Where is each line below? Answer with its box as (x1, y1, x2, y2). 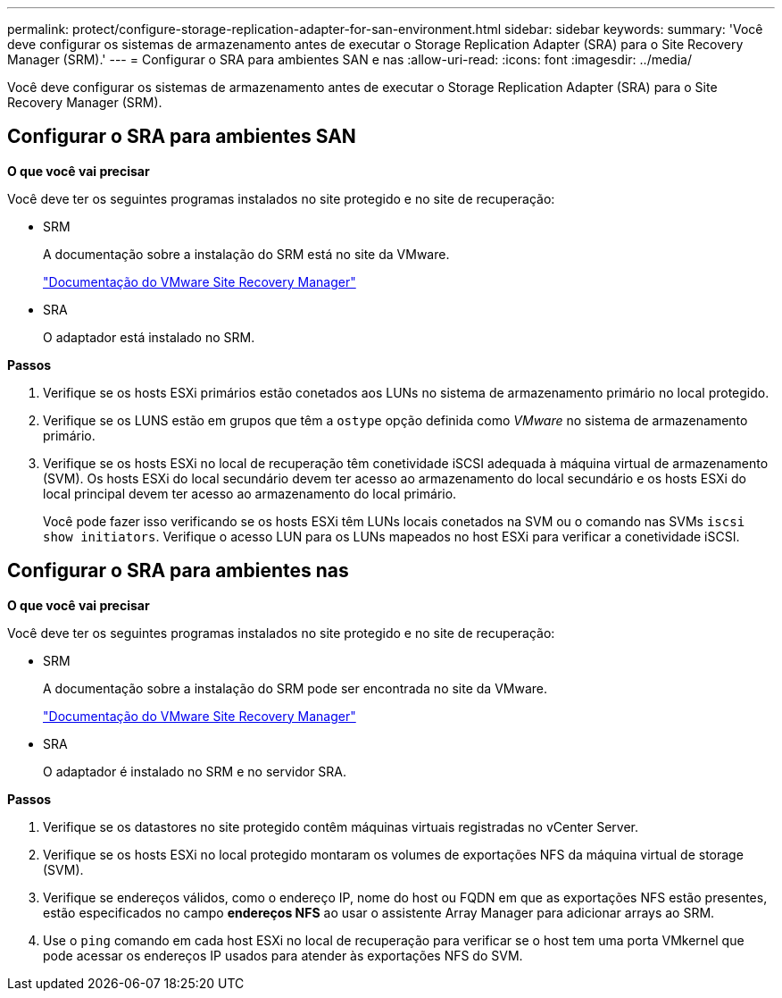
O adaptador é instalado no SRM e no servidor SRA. (43, 763, 347, 779)
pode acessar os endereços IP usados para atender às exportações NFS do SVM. (43, 947, 523, 963)
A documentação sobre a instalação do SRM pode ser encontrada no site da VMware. (43, 680, 548, 696)
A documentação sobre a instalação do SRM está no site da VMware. (43, 246, 450, 262)
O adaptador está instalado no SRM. (43, 329, 255, 345)
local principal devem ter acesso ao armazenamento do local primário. (43, 485, 457, 501)
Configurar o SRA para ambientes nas (7, 559, 349, 583)
